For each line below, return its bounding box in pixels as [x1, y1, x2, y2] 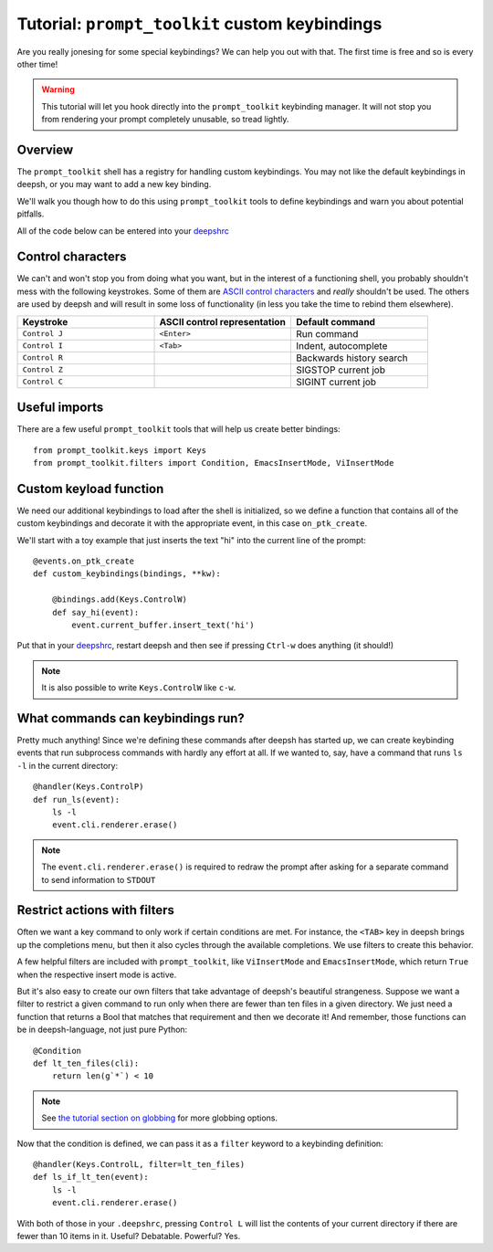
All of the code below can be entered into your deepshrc [16, 225, 230, 237]
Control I [22, 341, 64, 351]
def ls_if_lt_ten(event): [33, 1172, 150, 1183]
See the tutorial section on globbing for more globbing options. [41, 1112, 278, 1123]
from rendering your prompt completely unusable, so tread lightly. [41, 114, 289, 125]
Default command [296, 315, 376, 328]
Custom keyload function [16, 480, 164, 497]
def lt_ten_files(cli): [33, 1058, 140, 1068]
